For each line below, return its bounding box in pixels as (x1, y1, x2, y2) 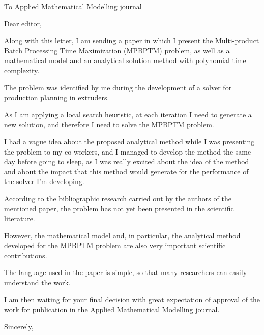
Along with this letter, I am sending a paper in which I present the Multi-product (4, 35, 259, 46)
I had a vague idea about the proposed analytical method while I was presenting (4, 136, 255, 146)
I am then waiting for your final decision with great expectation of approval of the (4, 294, 260, 304)
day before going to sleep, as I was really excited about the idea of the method (4, 156, 249, 167)
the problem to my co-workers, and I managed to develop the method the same (4, 146, 251, 157)
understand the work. (4, 277, 71, 288)
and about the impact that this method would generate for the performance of (4, 166, 249, 176)
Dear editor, (4, 18, 42, 28)
